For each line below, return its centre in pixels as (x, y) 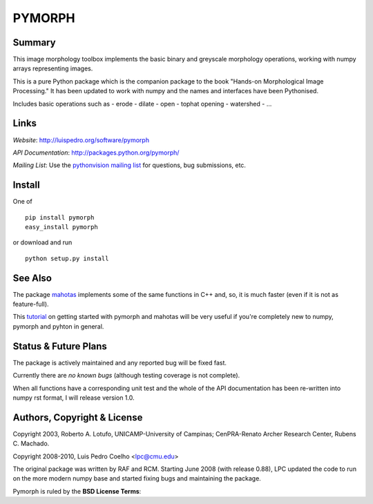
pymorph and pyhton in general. (58, 326)
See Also (32, 278)
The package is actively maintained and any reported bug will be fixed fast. (120, 362)
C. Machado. (31, 444)
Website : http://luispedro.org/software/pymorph (81, 140)
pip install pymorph (60, 217)
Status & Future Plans (60, 346)
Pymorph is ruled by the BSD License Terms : (77, 491)
